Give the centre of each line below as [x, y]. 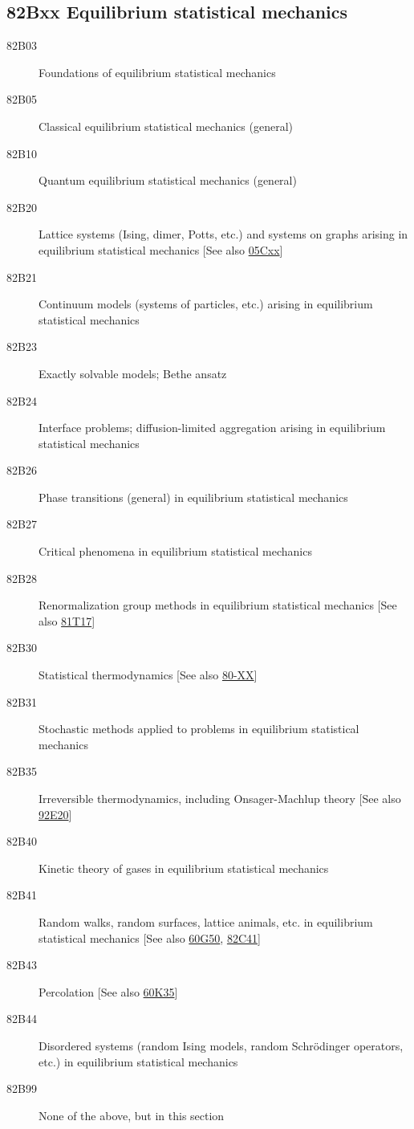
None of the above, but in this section [132, 1115]
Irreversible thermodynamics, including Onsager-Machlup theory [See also [220, 799]
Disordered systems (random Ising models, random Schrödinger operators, [221, 1045]
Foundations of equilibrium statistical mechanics [157, 72]
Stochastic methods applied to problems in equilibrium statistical [199, 729]
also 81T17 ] [67, 620]
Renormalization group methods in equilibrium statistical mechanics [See [218, 605]
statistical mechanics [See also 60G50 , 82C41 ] [150, 937]
